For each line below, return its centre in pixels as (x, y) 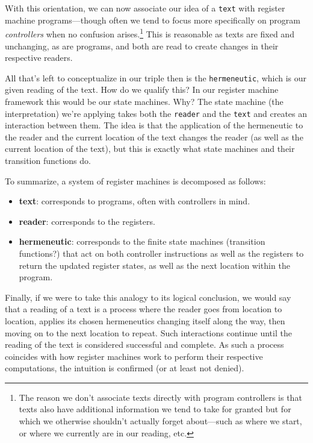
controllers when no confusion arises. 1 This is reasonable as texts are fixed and (150, 33)
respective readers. (39, 58)
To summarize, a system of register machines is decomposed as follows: (135, 181)
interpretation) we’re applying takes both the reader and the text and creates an (156, 113)
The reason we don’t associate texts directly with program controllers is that (160, 397)
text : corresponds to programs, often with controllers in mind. (135, 201)
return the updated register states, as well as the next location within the (154, 265)
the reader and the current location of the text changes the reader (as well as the (154, 137)
